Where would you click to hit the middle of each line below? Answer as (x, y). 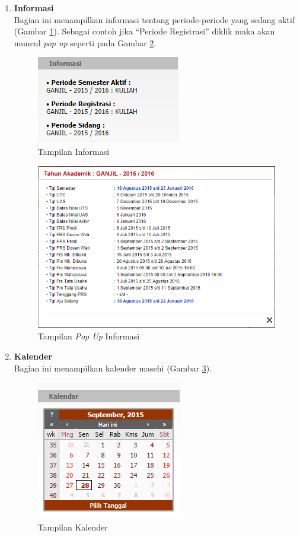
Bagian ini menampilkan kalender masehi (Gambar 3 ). (113, 368)
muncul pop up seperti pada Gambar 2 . (85, 42)
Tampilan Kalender (73, 527)
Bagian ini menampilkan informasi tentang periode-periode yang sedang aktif (154, 19)
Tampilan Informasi (74, 151)
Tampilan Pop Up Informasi (89, 336)
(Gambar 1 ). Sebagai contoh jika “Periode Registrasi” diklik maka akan (144, 31)
